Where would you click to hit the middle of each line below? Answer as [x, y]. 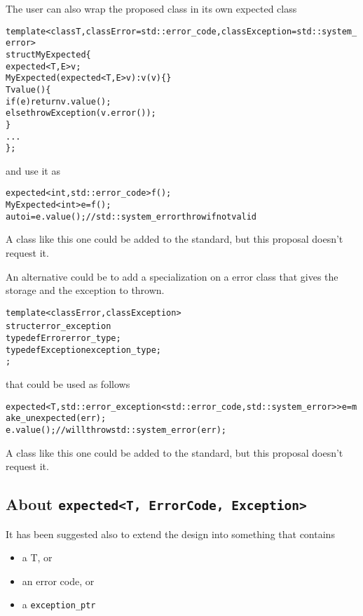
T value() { [28, 89]
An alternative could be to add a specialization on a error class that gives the [172, 276]
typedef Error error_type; [63, 339]
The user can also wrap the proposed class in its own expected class [151, 8]
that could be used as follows [68, 384]
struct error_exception [59, 327]
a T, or [37, 557]
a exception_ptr [59, 604]
